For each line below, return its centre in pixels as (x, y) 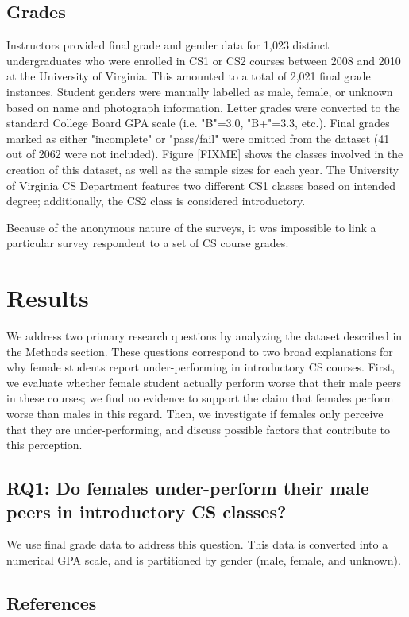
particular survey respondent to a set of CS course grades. (148, 243)
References (52, 602)
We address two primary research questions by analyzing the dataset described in (204, 336)
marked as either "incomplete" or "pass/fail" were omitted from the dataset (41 (198, 138)
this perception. (44, 445)
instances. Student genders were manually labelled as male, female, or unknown (200, 91)
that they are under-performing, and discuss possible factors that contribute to (198, 429)
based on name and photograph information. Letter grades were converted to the (203, 107)
